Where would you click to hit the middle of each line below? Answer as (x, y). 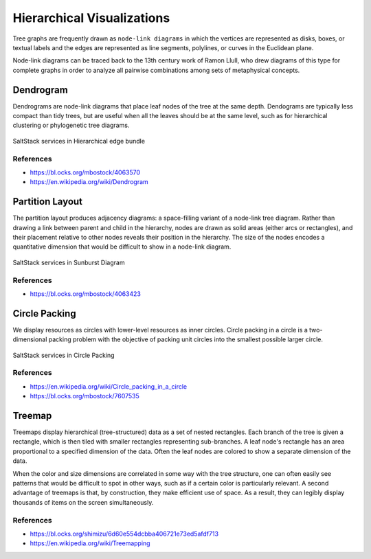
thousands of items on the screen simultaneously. (83, 502)
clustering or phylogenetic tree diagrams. (71, 125)
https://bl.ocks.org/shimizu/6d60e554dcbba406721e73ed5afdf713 (124, 534)
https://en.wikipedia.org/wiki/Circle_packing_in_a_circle (109, 386)
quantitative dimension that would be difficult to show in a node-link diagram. (122, 247)
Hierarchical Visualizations (91, 18)
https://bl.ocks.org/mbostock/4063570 (85, 172)
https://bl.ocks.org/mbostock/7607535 (85, 396)
